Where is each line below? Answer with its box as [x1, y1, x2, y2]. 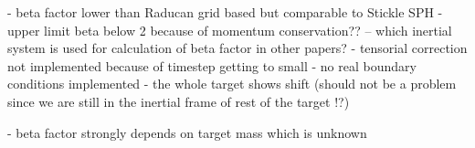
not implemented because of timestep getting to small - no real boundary [7, 56, 417, 75]
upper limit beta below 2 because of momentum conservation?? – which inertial [7, 20, 452, 39]
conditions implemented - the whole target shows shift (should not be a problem [7, 74, 457, 93]
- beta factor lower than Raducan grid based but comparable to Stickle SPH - [7, 3, 443, 21]
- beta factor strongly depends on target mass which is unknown [7, 122, 367, 142]
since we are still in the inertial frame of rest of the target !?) [7, 91, 350, 111]
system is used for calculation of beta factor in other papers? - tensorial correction [7, 38, 468, 58]
